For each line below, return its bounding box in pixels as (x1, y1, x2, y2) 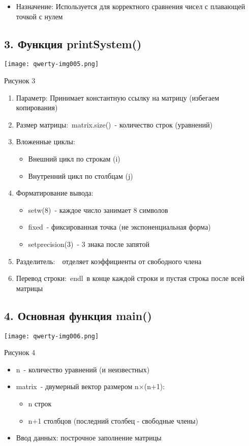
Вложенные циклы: (16, 136, 75, 147)
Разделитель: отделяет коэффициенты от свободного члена (16, 256, 202, 266)
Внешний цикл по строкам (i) (28, 153, 120, 164)
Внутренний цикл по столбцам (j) (28, 170, 133, 181)
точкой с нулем (16, 11, 63, 21)
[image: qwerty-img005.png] (4, 60, 99, 68)
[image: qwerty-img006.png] (4, 332, 99, 340)
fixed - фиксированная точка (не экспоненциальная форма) (28, 221, 211, 232)
